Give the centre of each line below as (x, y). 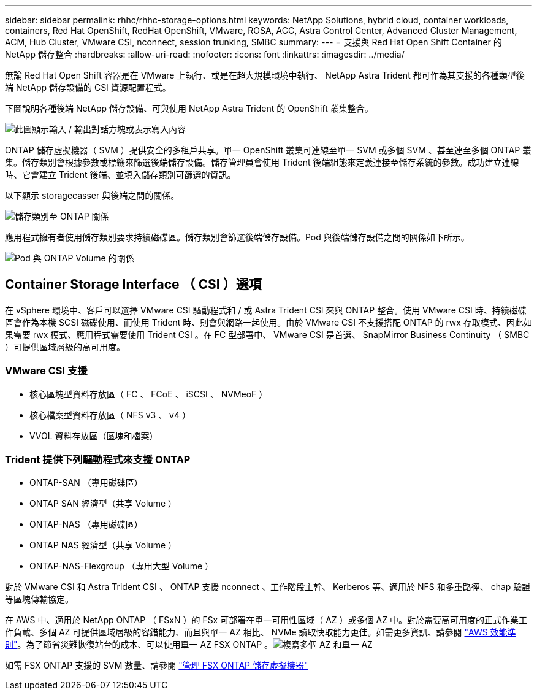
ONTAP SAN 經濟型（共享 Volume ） (103, 504)
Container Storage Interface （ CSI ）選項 (133, 285)
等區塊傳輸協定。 (39, 599)
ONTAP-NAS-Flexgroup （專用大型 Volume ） (122, 566)
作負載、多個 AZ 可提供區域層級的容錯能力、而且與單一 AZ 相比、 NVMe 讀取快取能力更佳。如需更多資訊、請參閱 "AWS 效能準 (261, 632)
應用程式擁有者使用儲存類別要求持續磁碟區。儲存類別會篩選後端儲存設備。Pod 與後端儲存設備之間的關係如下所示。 (237, 237)
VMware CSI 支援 (46, 371)
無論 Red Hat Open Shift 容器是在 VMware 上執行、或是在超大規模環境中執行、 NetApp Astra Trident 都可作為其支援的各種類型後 (265, 75)
